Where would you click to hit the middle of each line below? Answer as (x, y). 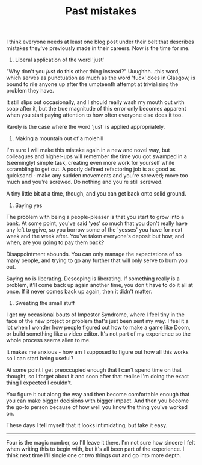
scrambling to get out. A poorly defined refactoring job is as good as (91, 169)
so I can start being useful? (40, 359)
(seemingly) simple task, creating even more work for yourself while (90, 163)
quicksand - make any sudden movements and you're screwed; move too (97, 176)
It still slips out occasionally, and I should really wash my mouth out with (95, 102)
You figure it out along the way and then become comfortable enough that (98, 395)
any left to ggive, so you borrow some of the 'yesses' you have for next (94, 230)
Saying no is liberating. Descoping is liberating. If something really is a (93, 279)
